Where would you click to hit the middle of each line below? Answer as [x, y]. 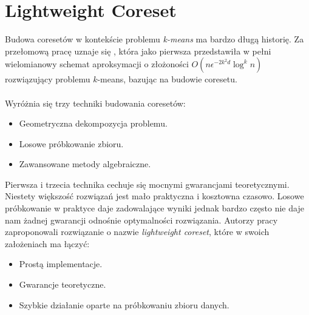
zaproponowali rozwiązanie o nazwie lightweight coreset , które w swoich [137, 232]
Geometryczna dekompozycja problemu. [93, 123]
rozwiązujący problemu [48, 79]
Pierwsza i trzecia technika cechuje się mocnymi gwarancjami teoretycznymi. [147, 184]
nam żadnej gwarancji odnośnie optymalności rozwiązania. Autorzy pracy [141, 220]
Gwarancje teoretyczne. [63, 284]
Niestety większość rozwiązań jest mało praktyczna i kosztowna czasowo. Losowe [154, 196]
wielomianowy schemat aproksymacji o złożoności [97, 64]
